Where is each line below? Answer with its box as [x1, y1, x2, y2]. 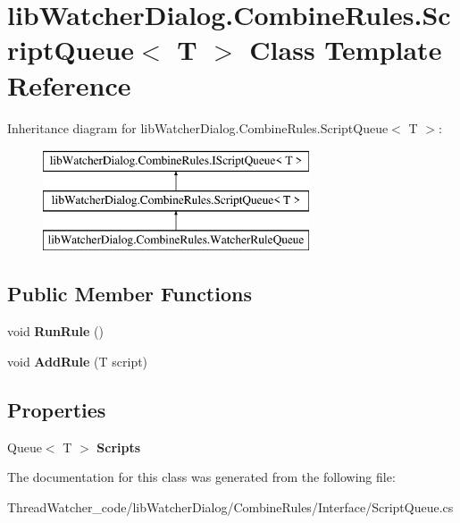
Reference [7, 66, 131, 103]
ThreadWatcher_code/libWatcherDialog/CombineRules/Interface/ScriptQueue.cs [7, 497, 454, 516]
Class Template [249, 31, 442, 68]
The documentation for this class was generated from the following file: [7, 468, 396, 486]
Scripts [96, 437, 141, 456]
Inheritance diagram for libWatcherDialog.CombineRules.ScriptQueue [7, 118, 389, 137]
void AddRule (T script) [7, 351, 148, 370]
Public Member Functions [7, 280, 252, 308]
